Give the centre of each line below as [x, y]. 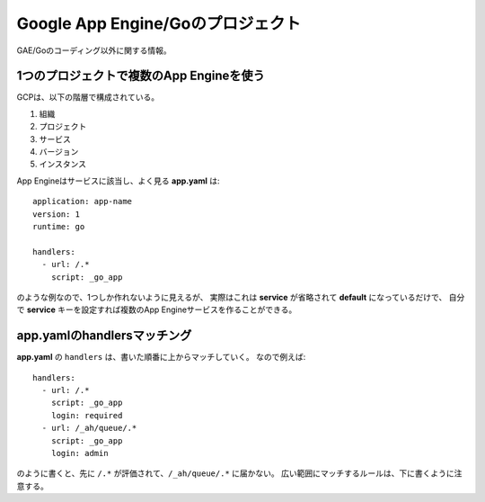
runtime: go [59, 226]
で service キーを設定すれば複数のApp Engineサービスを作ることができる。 [157, 309]
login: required [87, 415]
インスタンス [63, 164]
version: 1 [57, 214]
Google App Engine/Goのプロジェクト [159, 23]
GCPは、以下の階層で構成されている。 [88, 97]
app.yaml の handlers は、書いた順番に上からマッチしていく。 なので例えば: [161, 357]
